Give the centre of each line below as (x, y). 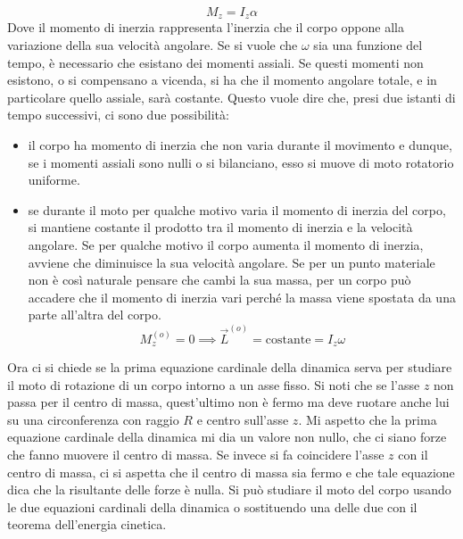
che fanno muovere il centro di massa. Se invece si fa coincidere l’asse (196, 455)
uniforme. (54, 180)
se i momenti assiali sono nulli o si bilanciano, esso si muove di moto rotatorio (241, 162)
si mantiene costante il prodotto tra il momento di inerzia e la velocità (220, 227)
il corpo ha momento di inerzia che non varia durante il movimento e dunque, (240, 145)
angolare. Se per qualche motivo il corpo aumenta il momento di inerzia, (226, 244)
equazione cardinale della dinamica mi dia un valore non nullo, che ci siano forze (227, 437)
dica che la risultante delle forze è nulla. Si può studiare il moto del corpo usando (229, 489)
